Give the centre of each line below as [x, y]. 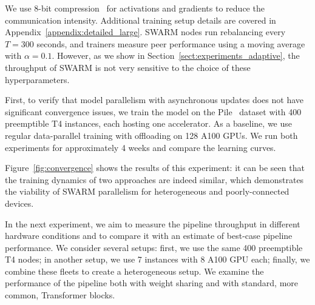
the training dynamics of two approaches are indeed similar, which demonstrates [154, 179]
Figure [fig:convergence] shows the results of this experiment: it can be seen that [155, 168]
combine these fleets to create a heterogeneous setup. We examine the [134, 271]
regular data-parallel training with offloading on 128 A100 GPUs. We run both [151, 135]
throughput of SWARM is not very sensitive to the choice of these [128, 67]
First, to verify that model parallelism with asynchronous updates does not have [154, 100]
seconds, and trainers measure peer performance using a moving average [171, 43]
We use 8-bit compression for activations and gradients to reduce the [135, 8]
